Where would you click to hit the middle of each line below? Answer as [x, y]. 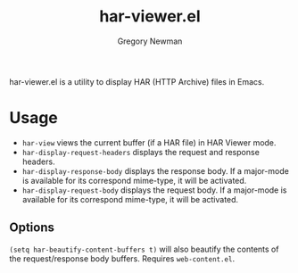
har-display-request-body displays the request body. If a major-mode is [154, 190]
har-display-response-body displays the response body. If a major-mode [156, 170]
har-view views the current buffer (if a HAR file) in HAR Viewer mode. [149, 142]
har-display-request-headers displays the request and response [141, 152]
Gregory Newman [150, 41]
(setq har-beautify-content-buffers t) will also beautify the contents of [144, 249]
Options [32, 228]
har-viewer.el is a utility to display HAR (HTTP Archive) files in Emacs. [137, 81]
